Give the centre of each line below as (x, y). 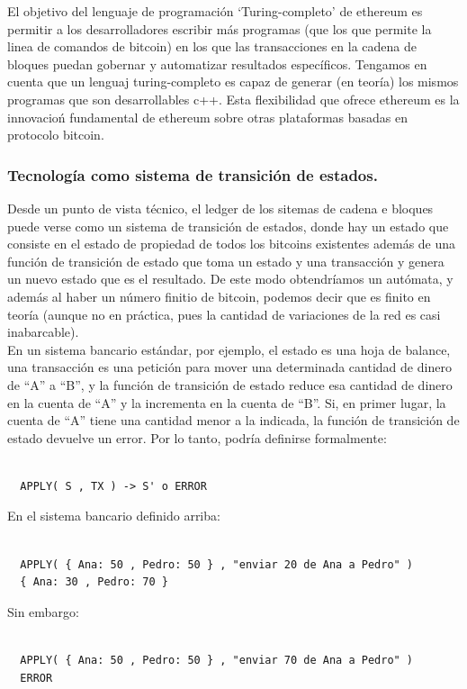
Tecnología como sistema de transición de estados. (193, 174)
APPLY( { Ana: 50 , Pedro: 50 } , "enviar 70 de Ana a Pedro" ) (217, 661)
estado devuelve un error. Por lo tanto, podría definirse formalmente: (197, 437)
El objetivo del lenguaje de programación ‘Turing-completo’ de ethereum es (215, 11)
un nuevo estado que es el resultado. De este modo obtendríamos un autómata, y (230, 279)
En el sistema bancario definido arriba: (114, 516)
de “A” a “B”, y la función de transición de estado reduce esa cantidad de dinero (230, 384)
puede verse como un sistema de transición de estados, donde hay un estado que (228, 226)
